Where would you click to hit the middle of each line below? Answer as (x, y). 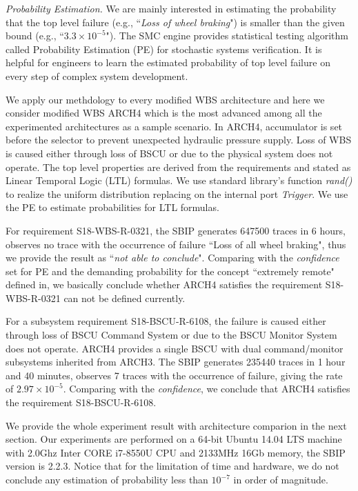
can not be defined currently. (125, 298)
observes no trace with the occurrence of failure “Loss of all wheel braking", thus (176, 244)
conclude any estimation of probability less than (107, 479)
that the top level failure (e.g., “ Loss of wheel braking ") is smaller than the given (175, 22)
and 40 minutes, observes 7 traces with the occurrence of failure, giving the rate (174, 375)
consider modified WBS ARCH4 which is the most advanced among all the (164, 113)
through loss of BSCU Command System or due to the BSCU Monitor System (171, 335)
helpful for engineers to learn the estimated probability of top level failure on (168, 62)
